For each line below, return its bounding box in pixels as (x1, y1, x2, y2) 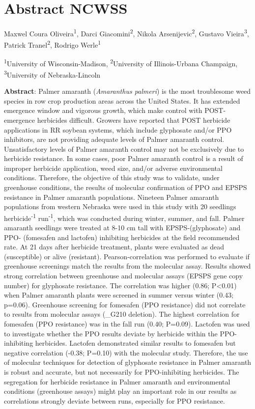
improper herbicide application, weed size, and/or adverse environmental (4, 163, 223, 173)
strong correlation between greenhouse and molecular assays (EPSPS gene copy (4, 271, 243, 281)
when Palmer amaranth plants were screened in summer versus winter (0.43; (4, 290, 234, 300)
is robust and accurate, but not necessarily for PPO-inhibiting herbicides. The (4, 367, 239, 377)
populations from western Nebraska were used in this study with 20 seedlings (4, 201, 236, 212)
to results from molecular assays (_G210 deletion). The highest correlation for (4, 309, 240, 319)
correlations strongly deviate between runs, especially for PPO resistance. (4, 395, 225, 406)
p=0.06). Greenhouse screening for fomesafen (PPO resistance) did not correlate (4, 299, 246, 309)
